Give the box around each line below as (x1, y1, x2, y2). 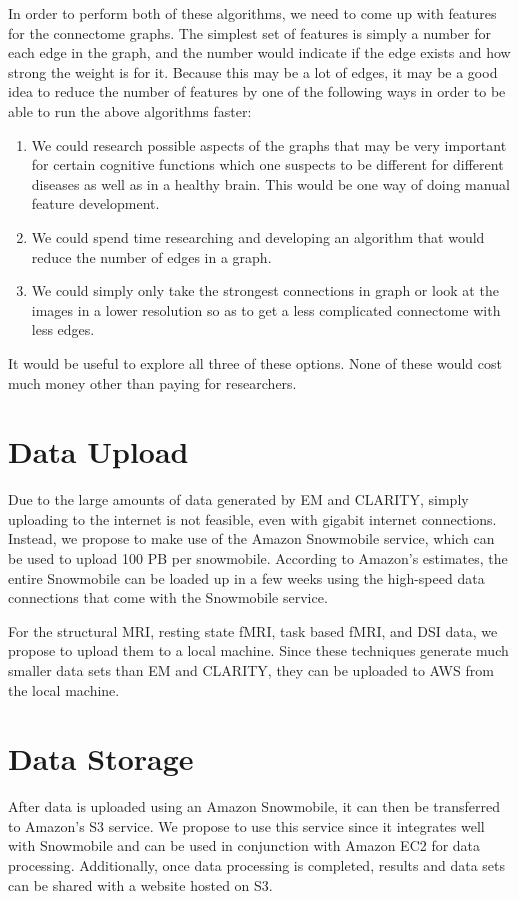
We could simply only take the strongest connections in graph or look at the (31, 280, 499, 301)
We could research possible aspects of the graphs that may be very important (31, 134, 507, 155)
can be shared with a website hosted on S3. (8, 874, 273, 895)
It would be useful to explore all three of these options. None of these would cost (8, 352, 502, 373)
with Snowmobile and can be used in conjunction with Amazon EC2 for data (8, 835, 481, 856)
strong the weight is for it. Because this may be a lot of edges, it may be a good (8, 61, 498, 82)
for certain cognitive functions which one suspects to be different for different (31, 154, 504, 175)
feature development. (31, 193, 160, 214)
